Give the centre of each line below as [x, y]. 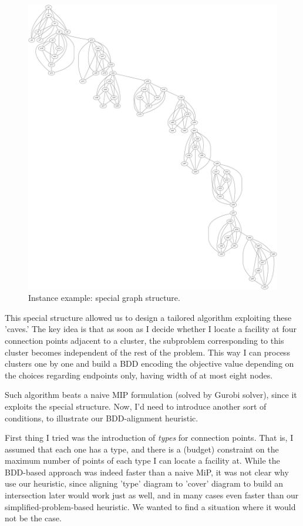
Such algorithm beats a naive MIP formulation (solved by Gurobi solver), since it [151, 395]
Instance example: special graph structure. [104, 298]
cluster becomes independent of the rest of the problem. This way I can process [147, 352]
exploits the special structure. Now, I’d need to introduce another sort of [136, 406]
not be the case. [33, 518]
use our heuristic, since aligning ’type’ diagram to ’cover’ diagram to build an [144, 483]
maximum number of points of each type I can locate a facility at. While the [142, 460]
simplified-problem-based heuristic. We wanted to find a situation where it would [150, 506]
